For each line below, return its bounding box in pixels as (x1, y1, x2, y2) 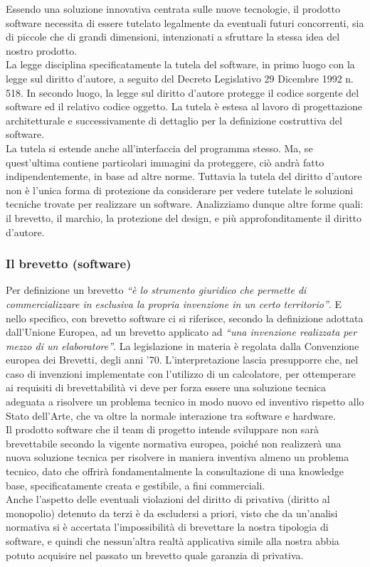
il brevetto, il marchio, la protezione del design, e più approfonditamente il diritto (6, 210, 362, 225)
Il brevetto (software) (6, 255, 132, 272)
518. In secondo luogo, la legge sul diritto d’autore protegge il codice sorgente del (6, 85, 359, 100)
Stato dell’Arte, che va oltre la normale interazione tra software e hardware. (6, 408, 336, 423)
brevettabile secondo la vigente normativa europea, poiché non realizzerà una (6, 435, 342, 450)
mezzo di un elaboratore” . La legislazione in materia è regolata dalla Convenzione (6, 338, 359, 353)
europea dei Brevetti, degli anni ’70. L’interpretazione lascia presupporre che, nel (6, 352, 359, 367)
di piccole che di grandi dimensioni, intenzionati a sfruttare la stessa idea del (6, 29, 340, 44)
